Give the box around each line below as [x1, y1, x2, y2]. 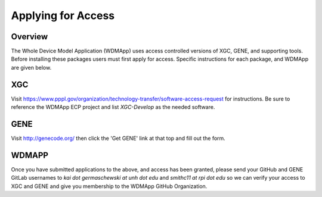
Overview [11, 32, 48, 42]
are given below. [11, 64, 52, 71]
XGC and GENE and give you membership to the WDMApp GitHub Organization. [11, 182, 208, 190]
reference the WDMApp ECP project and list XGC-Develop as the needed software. [11, 104, 215, 111]
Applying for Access [11, 9, 115, 22]
